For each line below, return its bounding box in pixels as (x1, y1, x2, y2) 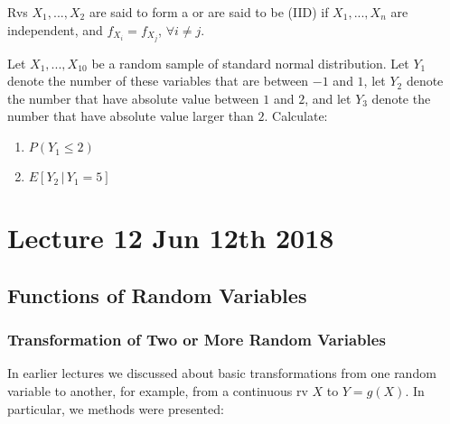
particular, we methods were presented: (7, 399, 224, 418)
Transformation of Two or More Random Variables (7, 328, 386, 351)
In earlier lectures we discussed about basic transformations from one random (7, 364, 436, 383)
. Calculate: (264, 106, 328, 125)
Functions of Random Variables (7, 281, 307, 309)
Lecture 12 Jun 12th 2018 (7, 219, 334, 256)
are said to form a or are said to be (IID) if (89, 3, 329, 21)
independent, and (7, 20, 103, 39)
